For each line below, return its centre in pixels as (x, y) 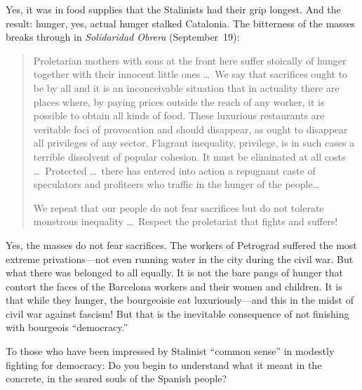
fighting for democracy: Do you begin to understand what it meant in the (164, 364)
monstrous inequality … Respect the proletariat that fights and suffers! (186, 221)
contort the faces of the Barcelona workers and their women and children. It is (174, 286)
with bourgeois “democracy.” (67, 327)
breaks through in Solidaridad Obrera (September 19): (123, 37)
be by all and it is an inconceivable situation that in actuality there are (186, 87)
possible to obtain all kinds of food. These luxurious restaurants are (179, 115)
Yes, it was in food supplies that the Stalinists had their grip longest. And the (173, 9)
